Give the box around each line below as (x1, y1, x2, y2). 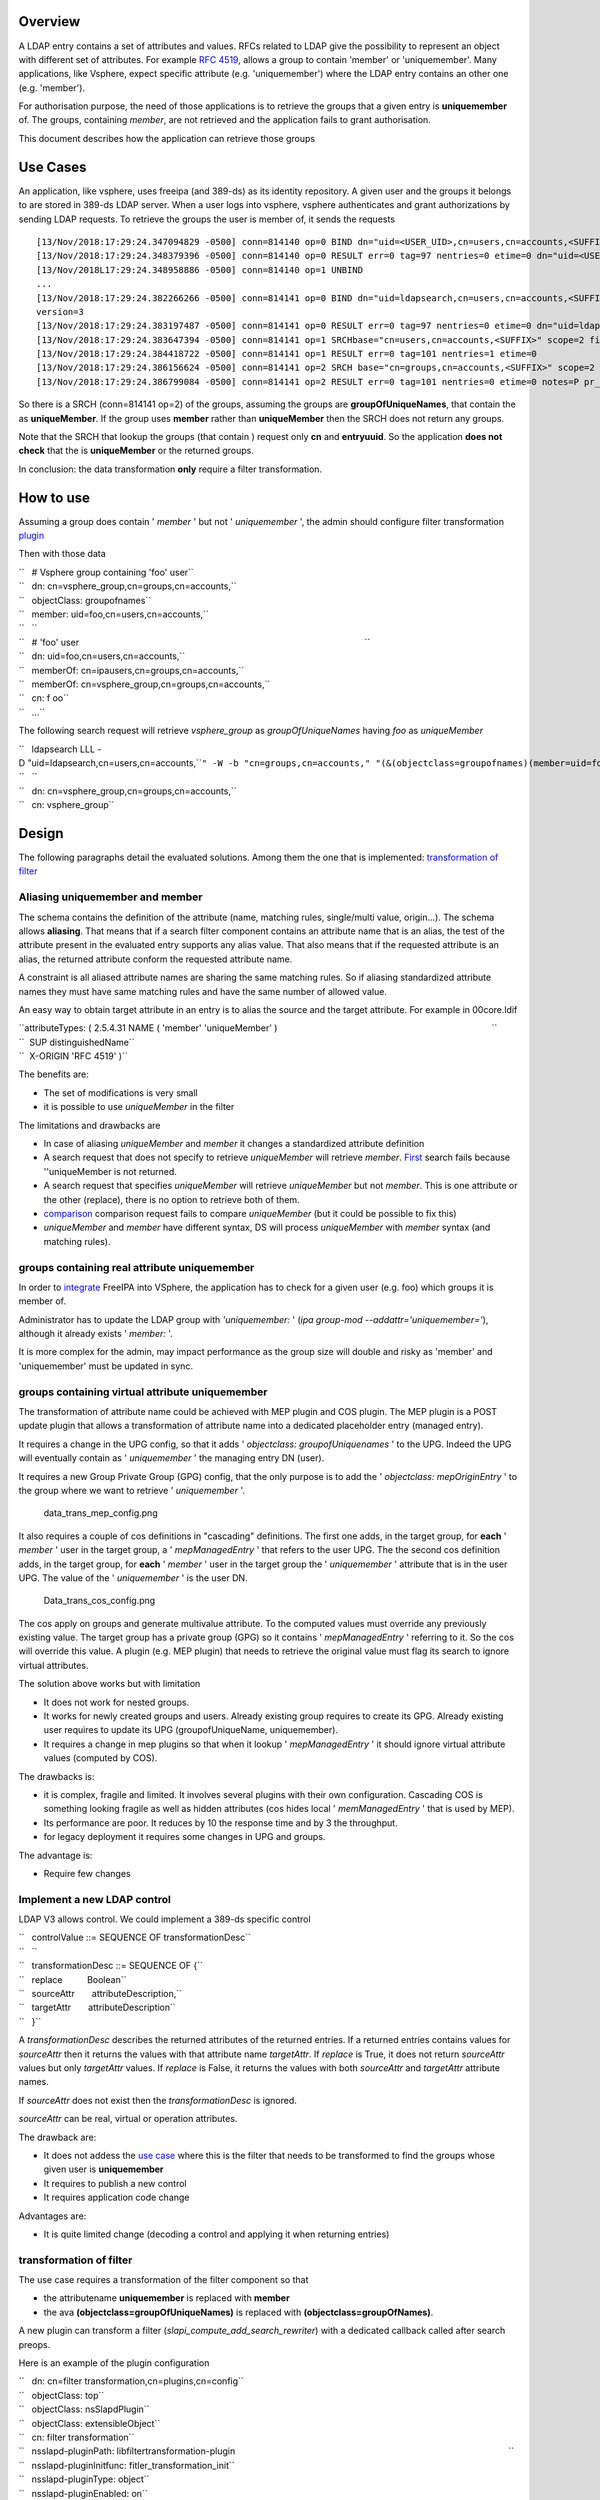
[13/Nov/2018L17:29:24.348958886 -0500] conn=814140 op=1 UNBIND (36, 264, 364, 275)
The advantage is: (18, 1849, 93, 1861)
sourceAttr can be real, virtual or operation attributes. (18, 2113, 238, 2125)
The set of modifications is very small (43, 1086, 199, 1099)
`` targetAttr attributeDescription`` (18, 2001, 177, 2014)
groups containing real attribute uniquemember (18, 1260, 255, 1274)
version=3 (36, 306, 84, 317)
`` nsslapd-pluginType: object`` (18, 2473, 150, 2485)
